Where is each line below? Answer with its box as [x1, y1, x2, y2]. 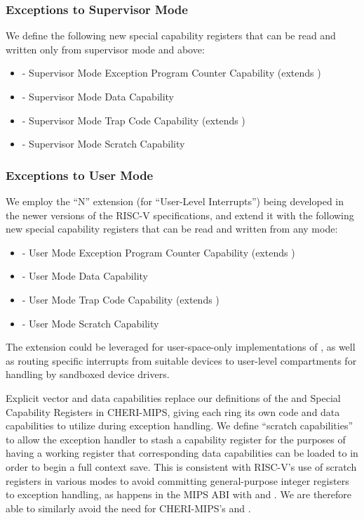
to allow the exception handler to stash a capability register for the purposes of [6, 431, 346, 446]
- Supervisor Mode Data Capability [22, 89, 175, 103]
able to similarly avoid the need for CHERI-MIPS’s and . [6, 500, 251, 515]
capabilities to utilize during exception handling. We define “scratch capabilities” [6, 418, 353, 433]
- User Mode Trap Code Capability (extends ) [22, 292, 220, 306]
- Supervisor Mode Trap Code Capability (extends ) [22, 112, 245, 127]
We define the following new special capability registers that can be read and [6, 28, 336, 43]
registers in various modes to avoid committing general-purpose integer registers [6, 473, 349, 488]
